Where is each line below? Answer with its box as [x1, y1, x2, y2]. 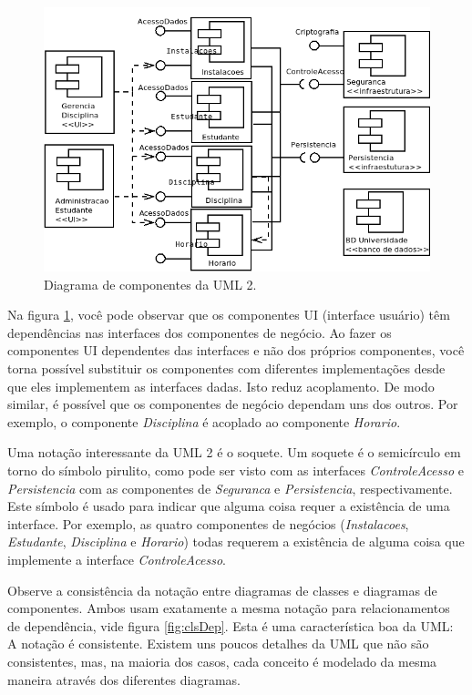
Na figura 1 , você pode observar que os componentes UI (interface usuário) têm [7, 305, 450, 324]
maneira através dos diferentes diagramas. [7, 669, 241, 689]
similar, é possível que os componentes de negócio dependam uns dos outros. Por [7, 394, 458, 414]
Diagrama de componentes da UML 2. [44, 274, 257, 293]
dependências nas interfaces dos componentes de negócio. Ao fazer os [7, 322, 392, 342]
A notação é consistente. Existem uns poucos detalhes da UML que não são [7, 634, 429, 653]
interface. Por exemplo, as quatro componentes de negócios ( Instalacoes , [7, 514, 409, 533]
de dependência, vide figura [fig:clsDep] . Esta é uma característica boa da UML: [7, 616, 454, 635]
